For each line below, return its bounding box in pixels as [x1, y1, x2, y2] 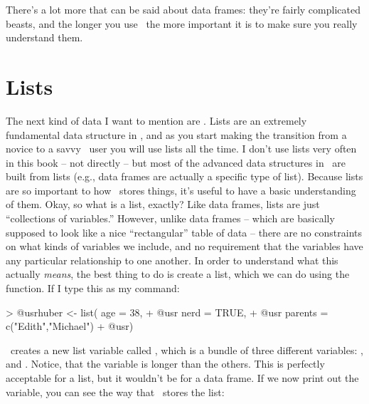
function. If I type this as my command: [6, 281, 180, 296]
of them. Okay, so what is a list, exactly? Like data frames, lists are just [6, 197, 320, 212]
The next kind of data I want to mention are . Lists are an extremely [6, 113, 307, 128]
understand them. [6, 30, 83, 45]
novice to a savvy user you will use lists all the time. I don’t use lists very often [6, 141, 357, 156]
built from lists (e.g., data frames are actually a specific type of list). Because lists [6, 169, 363, 184]
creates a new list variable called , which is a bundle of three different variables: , [10, 342, 363, 357]
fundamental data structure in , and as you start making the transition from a [6, 127, 347, 142]
